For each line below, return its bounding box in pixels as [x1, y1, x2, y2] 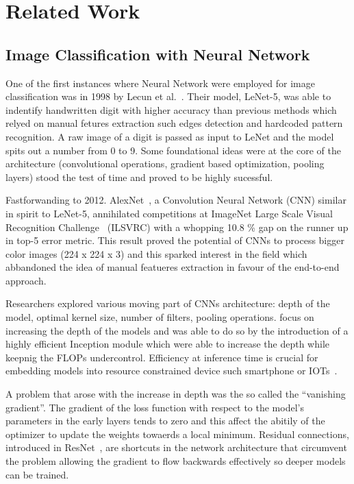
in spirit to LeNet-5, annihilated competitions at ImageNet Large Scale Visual [5, 206, 333, 220]
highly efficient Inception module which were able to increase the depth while [5, 337, 330, 351]
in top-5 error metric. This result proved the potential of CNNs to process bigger [5, 233, 344, 247]
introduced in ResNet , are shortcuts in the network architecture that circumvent [5, 440, 347, 455]
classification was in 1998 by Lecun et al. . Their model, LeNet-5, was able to [5, 89, 331, 104]
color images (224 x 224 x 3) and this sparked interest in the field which [5, 246, 307, 261]
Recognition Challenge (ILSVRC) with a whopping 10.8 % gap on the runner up [5, 219, 349, 234]
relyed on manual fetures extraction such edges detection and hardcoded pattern [5, 116, 343, 130]
